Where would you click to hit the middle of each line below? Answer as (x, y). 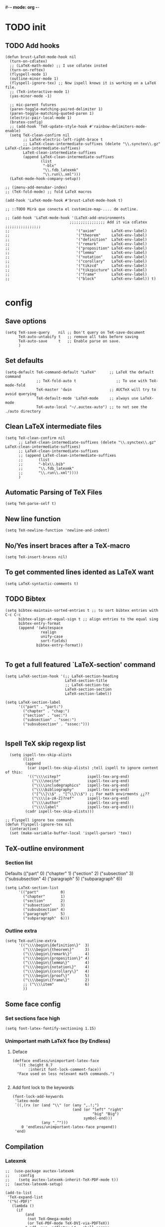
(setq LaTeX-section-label (33, 702)
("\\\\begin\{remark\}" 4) (56, 954)
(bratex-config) (26, 122)
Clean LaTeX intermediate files (53, 427)
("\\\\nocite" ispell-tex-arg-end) (81, 781)
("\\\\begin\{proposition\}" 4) (56, 959)
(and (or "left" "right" (98, 1110)
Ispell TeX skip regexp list (45, 743)
